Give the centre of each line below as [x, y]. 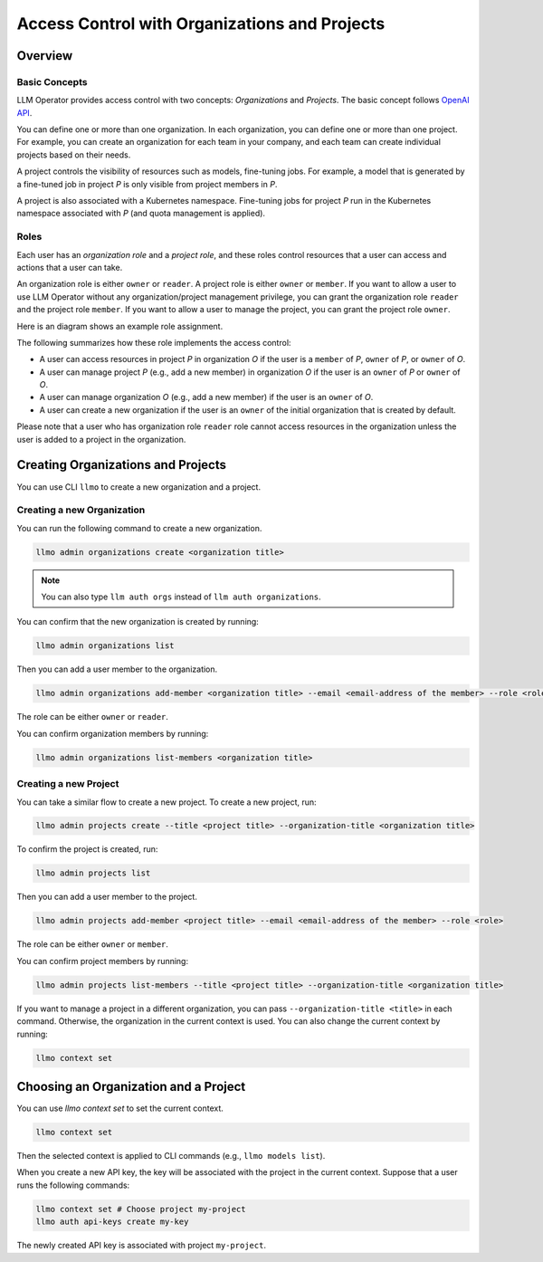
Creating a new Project [68, 784]
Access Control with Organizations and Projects [201, 24]
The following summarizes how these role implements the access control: [154, 342]
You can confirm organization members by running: [113, 733]
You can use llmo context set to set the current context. [120, 1108]
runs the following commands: [73, 1185]
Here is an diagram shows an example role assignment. [120, 326]
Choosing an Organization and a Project [131, 1086]
